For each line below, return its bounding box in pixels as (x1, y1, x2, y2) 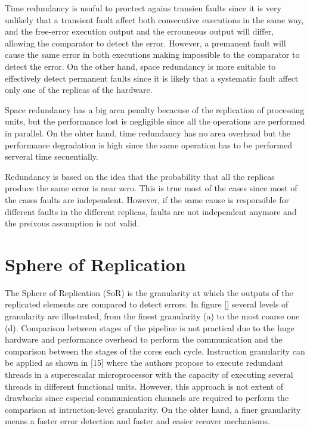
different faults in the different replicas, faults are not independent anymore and (5, 205, 297, 217)
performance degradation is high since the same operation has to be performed (5, 138, 292, 151)
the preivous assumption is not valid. (5, 217, 139, 229)
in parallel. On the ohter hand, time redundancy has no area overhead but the (5, 126, 291, 139)
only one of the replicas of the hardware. (5, 83, 153, 96)
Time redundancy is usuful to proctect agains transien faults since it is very (5, 2, 281, 14)
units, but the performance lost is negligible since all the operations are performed (5, 115, 305, 128)
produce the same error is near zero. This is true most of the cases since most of (5, 182, 297, 194)
